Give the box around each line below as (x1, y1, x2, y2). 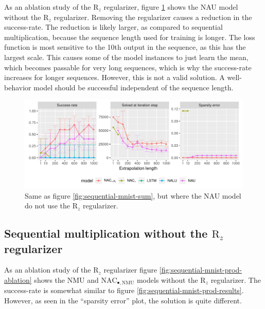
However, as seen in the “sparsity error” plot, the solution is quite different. (4, 295, 242, 306)
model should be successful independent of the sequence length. (33, 82, 234, 92)
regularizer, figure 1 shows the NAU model (103, 2, 238, 12)
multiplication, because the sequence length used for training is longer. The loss (4, 31, 255, 42)
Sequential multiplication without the (4, 225, 208, 241)
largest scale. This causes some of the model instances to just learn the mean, (4, 51, 249, 62)
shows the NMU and (34, 274, 99, 285)
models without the (136, 274, 198, 285)
